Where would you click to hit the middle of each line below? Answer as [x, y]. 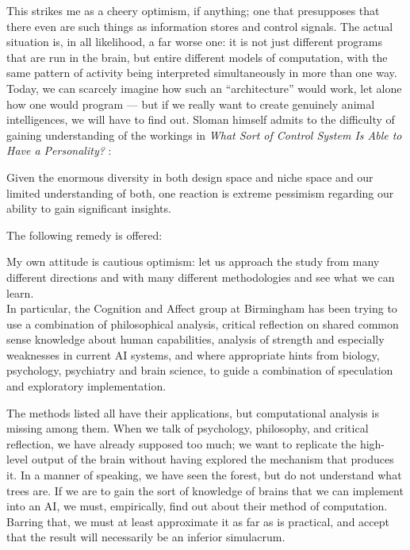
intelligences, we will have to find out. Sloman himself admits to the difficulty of [201, 119]
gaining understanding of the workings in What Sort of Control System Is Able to [204, 135]
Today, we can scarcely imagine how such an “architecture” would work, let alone [204, 88]
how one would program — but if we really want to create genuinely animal [191, 104]
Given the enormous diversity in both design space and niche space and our [190, 177]
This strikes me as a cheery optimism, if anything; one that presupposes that [193, 10]
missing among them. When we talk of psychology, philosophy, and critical [188, 428]
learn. [20, 292]
